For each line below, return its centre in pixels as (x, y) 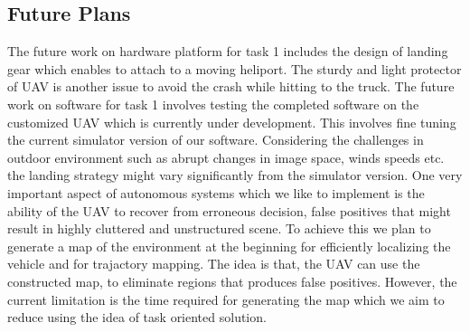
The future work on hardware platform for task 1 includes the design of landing (228, 51)
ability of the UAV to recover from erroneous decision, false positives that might (229, 210)
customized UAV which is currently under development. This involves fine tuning (232, 122)
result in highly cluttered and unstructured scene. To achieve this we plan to (219, 228)
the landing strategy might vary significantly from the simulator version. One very (235, 175)
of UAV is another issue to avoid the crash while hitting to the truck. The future (231, 86)
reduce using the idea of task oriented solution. (137, 317)
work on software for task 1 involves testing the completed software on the (213, 104)
